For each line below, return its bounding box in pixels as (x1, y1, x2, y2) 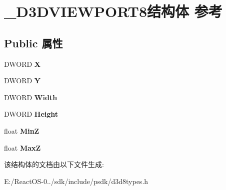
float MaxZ (4, 142, 41, 153)
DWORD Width (4, 92, 57, 102)
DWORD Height (4, 109, 58, 119)
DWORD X (4, 58, 41, 69)
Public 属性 (4, 35, 63, 50)
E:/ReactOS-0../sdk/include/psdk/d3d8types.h (4, 176, 148, 186)
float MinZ (4, 125, 39, 136)
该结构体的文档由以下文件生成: (4, 159, 104, 170)
